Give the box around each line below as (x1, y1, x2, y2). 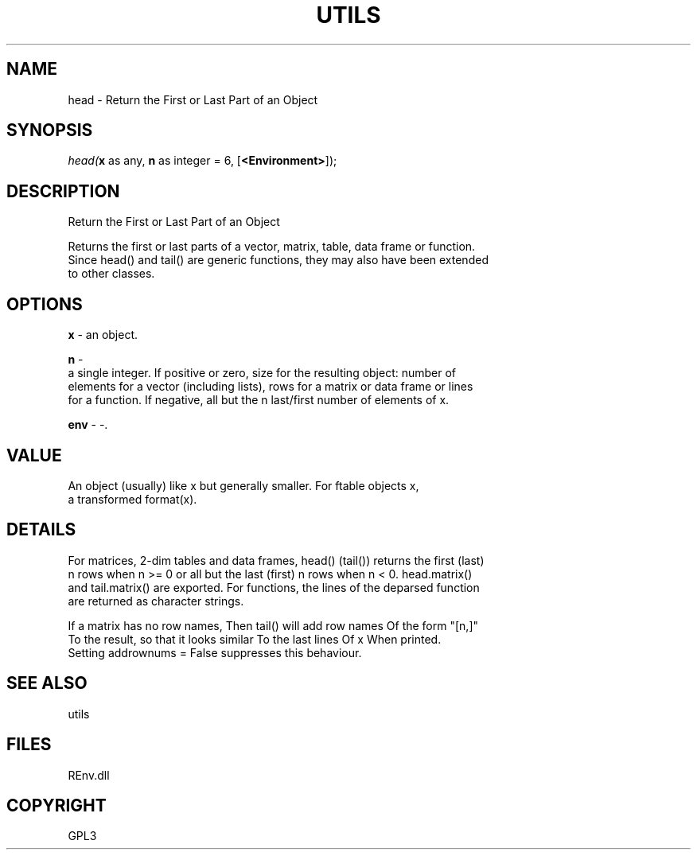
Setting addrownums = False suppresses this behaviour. (68, 645, 362, 660)
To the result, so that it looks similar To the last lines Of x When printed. (68, 632, 442, 646)
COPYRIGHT (6, 795, 107, 815)
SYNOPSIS (6, 120, 93, 141)
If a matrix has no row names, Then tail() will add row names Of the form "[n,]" (68, 618, 479, 632)
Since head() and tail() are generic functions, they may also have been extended (68, 253, 489, 267)
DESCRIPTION (6, 181, 120, 201)
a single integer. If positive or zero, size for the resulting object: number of (68, 366, 457, 380)
